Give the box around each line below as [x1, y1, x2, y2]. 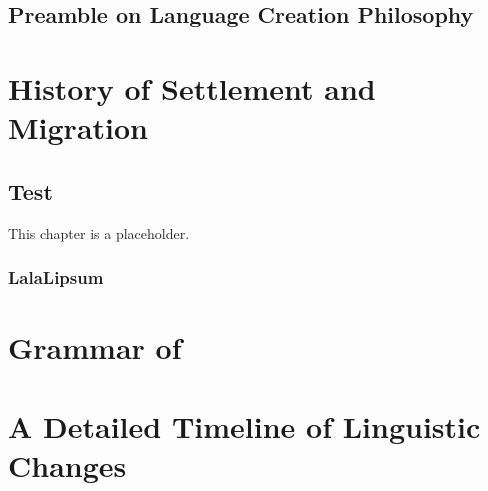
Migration [8, 107, 148, 148]
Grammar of [8, 327, 182, 368]
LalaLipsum [8, 265, 104, 290]
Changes [8, 444, 127, 485]
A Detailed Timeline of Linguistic [8, 405, 481, 446]
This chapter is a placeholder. [8, 222, 190, 243]
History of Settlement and [8, 67, 376, 108]
